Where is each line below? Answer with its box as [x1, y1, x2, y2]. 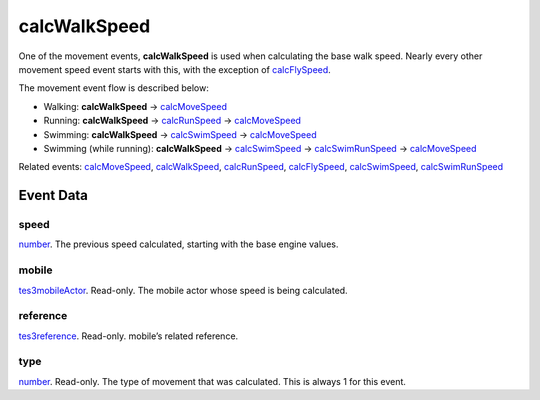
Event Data [18, 187, 89, 204]
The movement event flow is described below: [18, 82, 209, 94]
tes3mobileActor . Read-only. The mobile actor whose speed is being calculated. [18, 284, 349, 296]
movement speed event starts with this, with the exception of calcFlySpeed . [18, 63, 332, 75]
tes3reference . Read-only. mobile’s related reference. [18, 330, 239, 342]
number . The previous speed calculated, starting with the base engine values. [18, 238, 339, 250]
